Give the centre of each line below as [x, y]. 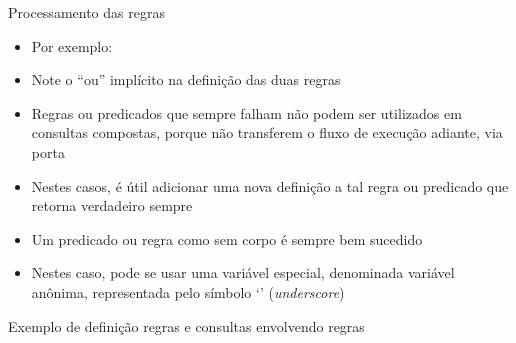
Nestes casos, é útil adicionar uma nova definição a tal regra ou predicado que [270, 185]
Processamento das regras [86, 12]
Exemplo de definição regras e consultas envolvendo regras [186, 325]
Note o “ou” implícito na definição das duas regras [186, 79]
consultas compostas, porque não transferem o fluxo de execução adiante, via [267, 132]
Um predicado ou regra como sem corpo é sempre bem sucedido [227, 238]
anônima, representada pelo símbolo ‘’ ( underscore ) [188, 291]
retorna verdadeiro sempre [112, 205]
